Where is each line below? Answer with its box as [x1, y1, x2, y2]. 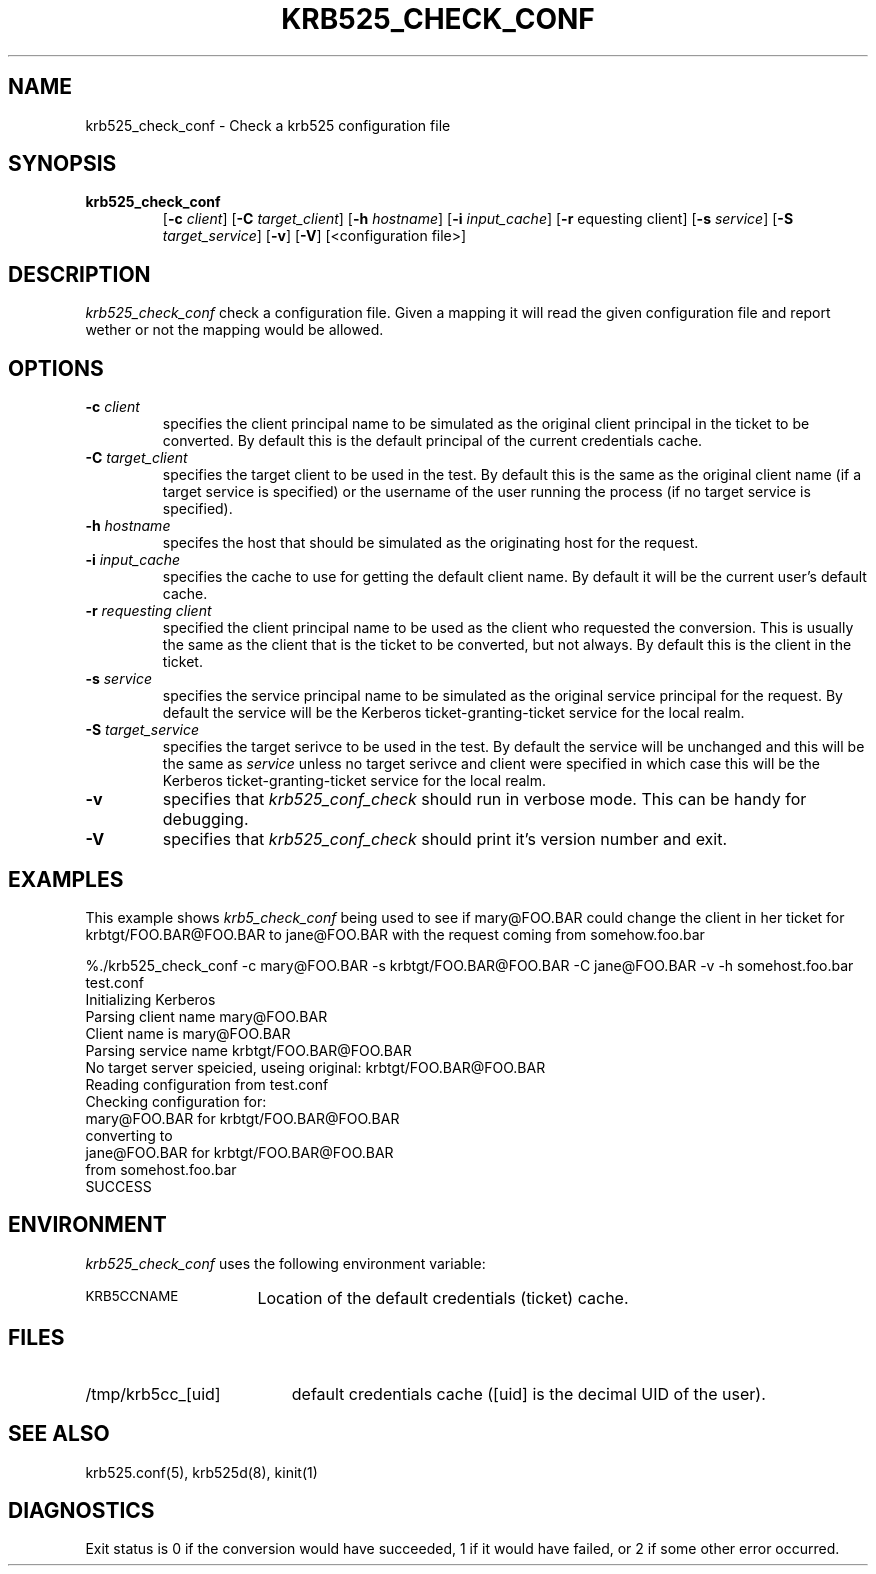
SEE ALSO [8, 1421, 110, 1447]
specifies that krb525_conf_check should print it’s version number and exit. [162, 829, 728, 850]
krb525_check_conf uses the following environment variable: [85, 1254, 486, 1272]
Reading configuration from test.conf [85, 1075, 329, 1093]
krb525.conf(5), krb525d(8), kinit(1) [85, 1463, 318, 1481]
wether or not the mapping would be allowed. [85, 321, 384, 339]
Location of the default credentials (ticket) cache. [257, 1287, 629, 1308]
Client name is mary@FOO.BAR [85, 1024, 291, 1042]
